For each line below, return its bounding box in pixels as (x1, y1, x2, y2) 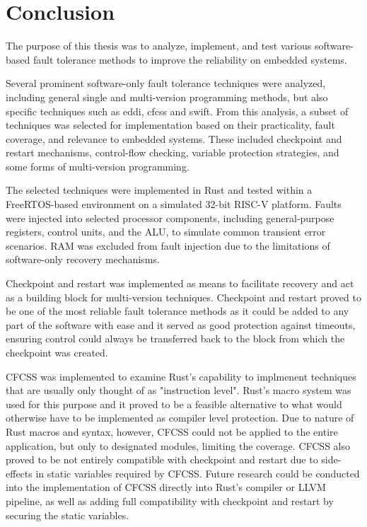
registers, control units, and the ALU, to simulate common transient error (6, 224, 326, 239)
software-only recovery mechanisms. (6, 252, 160, 267)
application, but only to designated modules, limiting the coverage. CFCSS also (6, 438, 350, 453)
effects (6, 465, 33, 480)
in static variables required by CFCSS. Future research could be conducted (35, 465, 360, 480)
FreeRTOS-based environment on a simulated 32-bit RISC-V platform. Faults (6, 197, 342, 212)
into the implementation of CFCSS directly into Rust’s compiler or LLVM (6, 480, 326, 494)
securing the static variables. (6, 507, 129, 522)
